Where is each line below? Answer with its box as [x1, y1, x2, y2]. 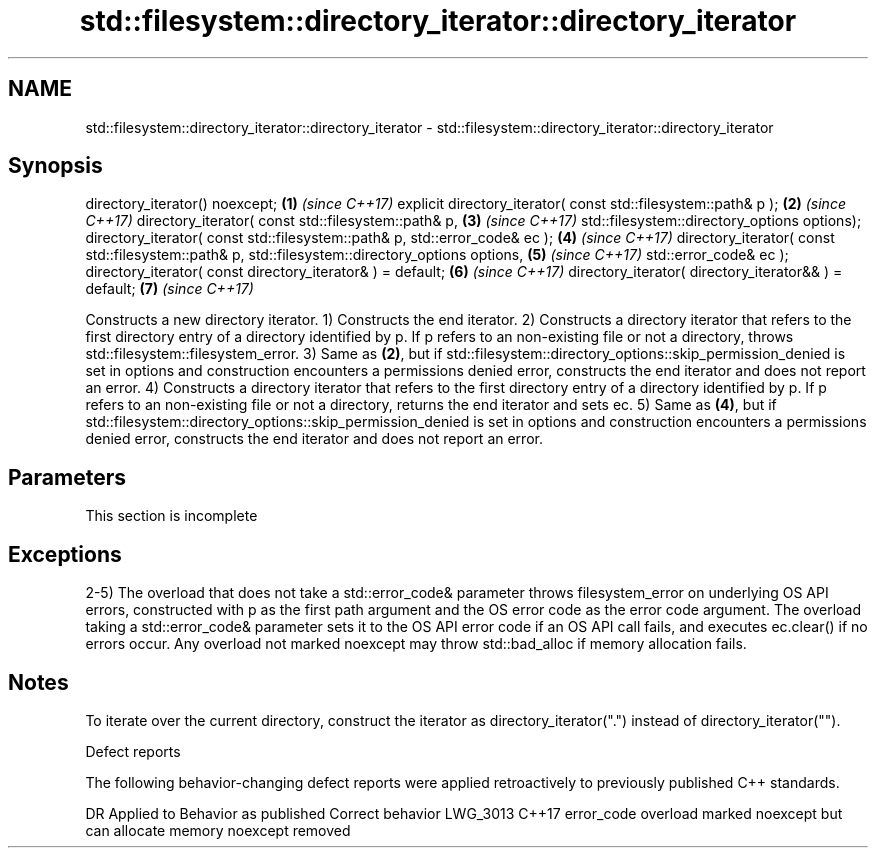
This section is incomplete [85, 507, 258, 525]
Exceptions [8, 541, 122, 567]
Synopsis [8, 153, 103, 179]
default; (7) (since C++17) [85, 280, 254, 298]
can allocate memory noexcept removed [85, 821, 351, 839]
